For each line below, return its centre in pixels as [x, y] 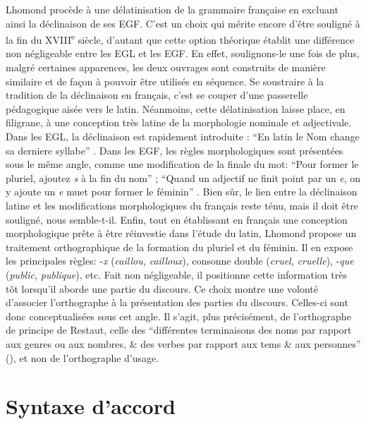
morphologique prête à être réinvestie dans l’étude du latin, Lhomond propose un [181, 233]
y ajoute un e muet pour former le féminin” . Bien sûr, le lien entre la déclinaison [182, 192]
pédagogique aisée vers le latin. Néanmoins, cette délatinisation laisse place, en [176, 108]
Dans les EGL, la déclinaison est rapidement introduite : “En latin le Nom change [183, 136]
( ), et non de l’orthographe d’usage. [83, 357]
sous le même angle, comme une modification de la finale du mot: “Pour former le [182, 164]
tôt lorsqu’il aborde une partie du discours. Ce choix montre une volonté [162, 288]
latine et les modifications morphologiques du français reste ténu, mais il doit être [182, 205]
